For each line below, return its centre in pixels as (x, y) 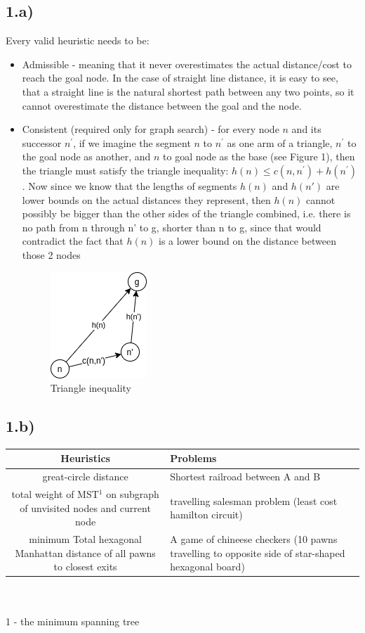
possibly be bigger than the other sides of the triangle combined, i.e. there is (186, 213)
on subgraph (133, 494)
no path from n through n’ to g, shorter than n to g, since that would (172, 227)
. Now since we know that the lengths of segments (130, 185)
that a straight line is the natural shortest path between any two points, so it (188, 91)
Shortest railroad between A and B (245, 477)
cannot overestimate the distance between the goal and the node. (162, 105)
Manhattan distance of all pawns (85, 552)
